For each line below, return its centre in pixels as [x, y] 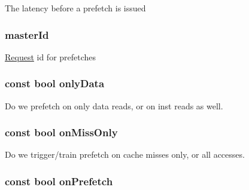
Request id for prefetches [51, 56]
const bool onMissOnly [61, 132]
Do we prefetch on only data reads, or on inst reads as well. [114, 105]
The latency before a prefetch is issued [75, 8]
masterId [27, 34]
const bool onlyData [55, 83]
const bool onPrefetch [59, 181]
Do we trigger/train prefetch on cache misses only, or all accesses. [125, 154]
